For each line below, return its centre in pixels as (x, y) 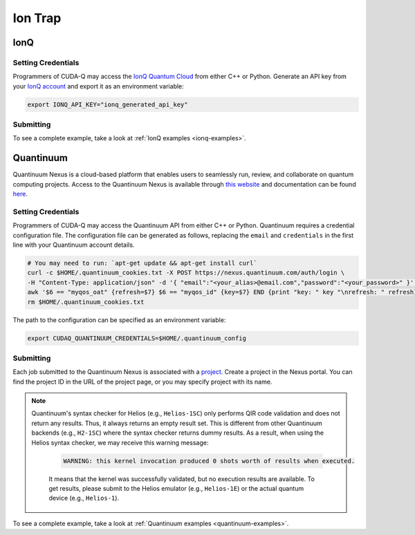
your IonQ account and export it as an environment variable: (99, 86)
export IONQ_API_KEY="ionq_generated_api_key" (108, 104)
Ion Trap (37, 18)
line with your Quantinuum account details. (74, 245)
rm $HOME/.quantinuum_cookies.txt (86, 302)
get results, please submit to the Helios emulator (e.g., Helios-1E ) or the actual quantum (176, 488)
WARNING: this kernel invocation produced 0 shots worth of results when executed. (209, 461)
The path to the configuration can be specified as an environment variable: (119, 320)
